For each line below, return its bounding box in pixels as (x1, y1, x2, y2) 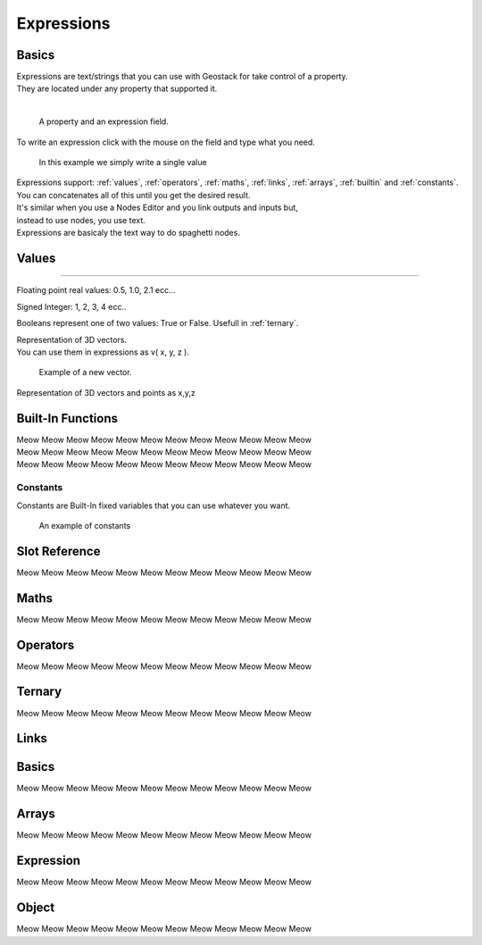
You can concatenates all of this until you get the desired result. (16, 189, 251, 200)
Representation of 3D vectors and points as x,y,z (16, 387, 195, 397)
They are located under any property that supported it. (16, 83, 218, 94)
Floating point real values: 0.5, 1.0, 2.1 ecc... (16, 285, 176, 296)
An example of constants (38, 520, 131, 531)
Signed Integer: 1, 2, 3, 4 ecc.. (16, 301, 127, 312)
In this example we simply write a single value (38, 157, 207, 168)
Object (16, 900, 55, 916)
